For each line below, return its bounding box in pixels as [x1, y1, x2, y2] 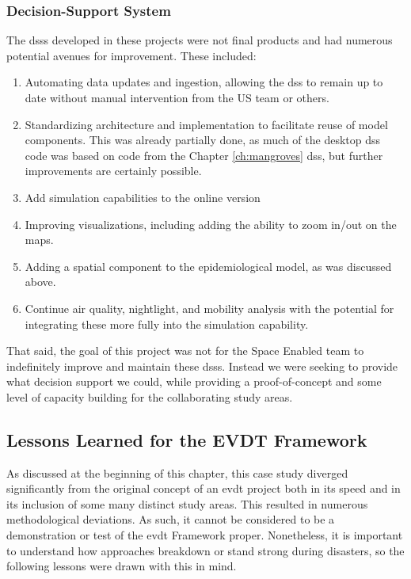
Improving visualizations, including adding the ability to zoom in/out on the [25, 215, 397, 232]
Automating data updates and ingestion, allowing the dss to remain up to [25, 74, 383, 90]
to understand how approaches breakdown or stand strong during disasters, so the [6, 542, 405, 558]
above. [25, 273, 56, 290]
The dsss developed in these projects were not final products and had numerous [6, 32, 393, 48]
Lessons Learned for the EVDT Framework [6, 427, 367, 451]
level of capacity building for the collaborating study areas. [6, 388, 293, 405]
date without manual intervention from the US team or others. [25, 90, 329, 105]
